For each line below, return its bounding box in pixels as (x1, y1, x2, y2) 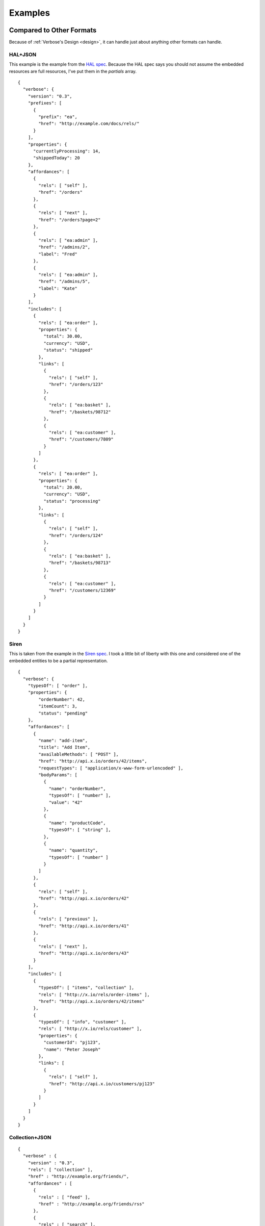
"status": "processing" (43, 498, 101, 504)
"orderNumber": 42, (38, 696, 85, 702)
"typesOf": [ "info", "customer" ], (38, 1019, 127, 1025)
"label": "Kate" (38, 285, 78, 291)
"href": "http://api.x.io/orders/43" (38, 950, 130, 956)
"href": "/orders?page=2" (38, 217, 101, 223)
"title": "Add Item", (38, 744, 91, 750)
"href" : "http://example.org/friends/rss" (38, 1201, 145, 1207)
